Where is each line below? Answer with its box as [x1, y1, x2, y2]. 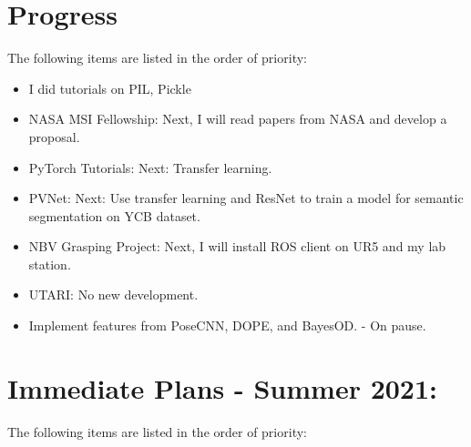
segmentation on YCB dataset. [28, 206, 200, 225]
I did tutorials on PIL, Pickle [28, 78, 191, 97]
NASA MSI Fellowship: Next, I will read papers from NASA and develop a [28, 109, 447, 128]
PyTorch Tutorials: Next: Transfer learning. [28, 157, 272, 177]
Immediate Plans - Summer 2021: [7, 369, 437, 406]
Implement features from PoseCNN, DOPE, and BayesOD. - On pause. [28, 316, 426, 335]
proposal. [28, 127, 80, 146]
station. [28, 254, 71, 273]
